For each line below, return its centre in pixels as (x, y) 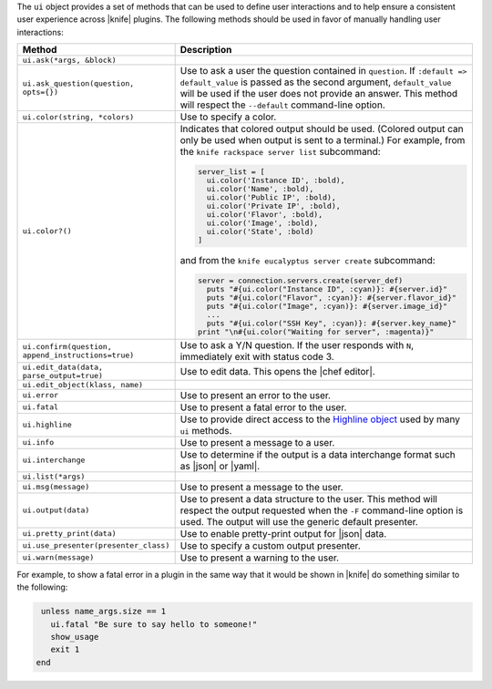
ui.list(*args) (54, 476)
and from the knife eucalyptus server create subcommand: (308, 260)
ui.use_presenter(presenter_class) (96, 545)
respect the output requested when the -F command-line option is (322, 510)
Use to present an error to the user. (256, 395)
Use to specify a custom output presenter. (270, 545)
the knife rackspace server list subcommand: (281, 152)
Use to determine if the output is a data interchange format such (318, 454)
